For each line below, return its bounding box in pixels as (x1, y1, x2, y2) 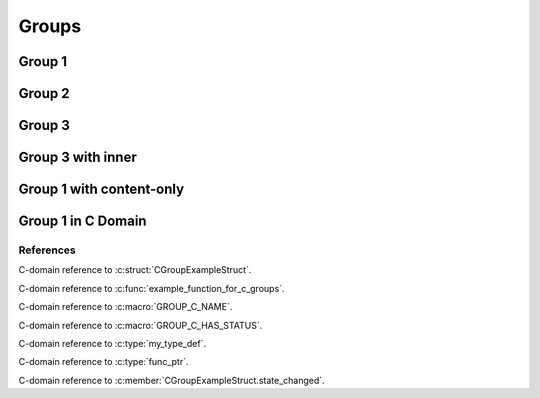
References (18, 243, 76, 257)
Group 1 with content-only (18, 181, 185, 198)
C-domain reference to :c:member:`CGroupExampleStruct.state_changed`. (18, 374, 325, 386)
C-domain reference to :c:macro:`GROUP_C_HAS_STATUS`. (18, 319, 263, 331)
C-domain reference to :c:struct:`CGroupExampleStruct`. (18, 264, 252, 276)
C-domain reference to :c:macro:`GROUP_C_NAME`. (18, 301, 233, 313)
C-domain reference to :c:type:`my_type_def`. (18, 337, 207, 349)
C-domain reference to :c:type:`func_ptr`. (18, 356, 189, 368)
